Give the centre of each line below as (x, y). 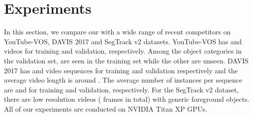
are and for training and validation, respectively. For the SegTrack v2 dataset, (122, 89)
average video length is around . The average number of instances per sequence (123, 80)
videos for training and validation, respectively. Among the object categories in (123, 51)
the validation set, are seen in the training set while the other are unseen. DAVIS (126, 60)
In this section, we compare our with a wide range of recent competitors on (117, 32)
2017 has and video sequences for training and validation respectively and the (121, 70)
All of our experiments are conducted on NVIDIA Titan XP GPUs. (106, 108)
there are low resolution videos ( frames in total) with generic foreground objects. (127, 99)
